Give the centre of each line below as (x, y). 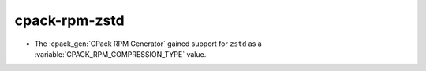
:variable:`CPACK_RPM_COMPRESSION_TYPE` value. (120, 54)
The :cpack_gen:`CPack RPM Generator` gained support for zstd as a (148, 44)
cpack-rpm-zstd (70, 20)
